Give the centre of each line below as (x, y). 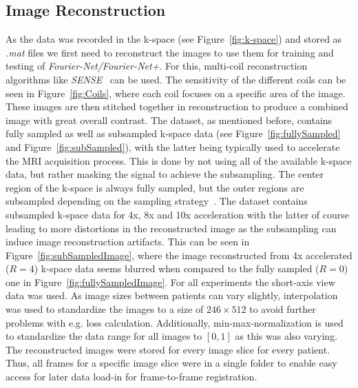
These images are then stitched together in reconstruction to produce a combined (177, 106)
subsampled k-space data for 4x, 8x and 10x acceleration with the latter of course (177, 214)
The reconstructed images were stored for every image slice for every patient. (168, 349)
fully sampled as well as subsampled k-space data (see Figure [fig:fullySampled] (173, 133)
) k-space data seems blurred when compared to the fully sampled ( (177, 268)
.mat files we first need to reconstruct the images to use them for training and (170, 52)
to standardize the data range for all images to (104, 336)
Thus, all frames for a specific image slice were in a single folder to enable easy (171, 363)
